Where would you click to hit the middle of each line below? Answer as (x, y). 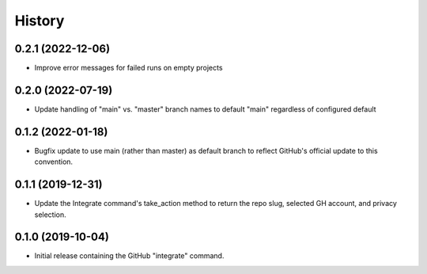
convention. (54, 162)
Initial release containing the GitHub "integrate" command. (129, 256)
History (40, 21)
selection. (50, 215)
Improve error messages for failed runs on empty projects (128, 68)
